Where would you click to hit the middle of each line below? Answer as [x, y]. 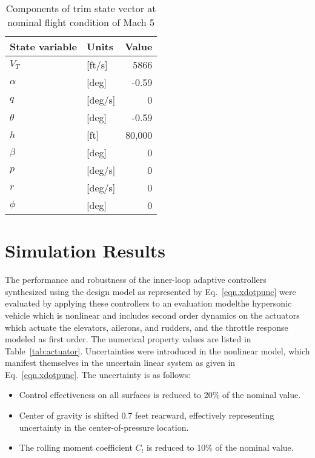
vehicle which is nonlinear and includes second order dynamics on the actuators [152, 315]
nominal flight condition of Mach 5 [81, 22]
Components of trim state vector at [81, 8]
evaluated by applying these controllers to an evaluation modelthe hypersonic [148, 303]
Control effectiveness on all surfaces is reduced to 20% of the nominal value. [160, 395]
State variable [44, 46]
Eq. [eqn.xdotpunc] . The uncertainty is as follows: [98, 374]
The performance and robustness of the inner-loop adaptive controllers [136, 280]
